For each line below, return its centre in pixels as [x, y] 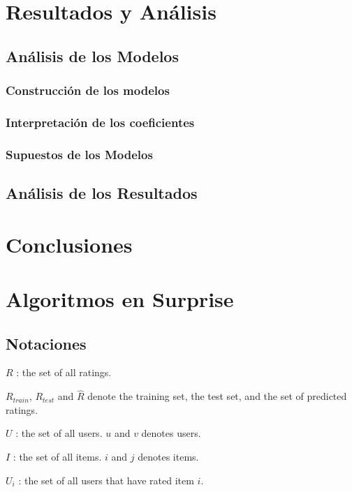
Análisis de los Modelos [92, 55]
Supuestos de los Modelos [79, 154]
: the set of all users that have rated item [106, 480]
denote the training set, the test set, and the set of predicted [217, 396]
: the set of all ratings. [64, 372]
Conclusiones [69, 244]
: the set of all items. [57, 457]
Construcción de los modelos [88, 90]
